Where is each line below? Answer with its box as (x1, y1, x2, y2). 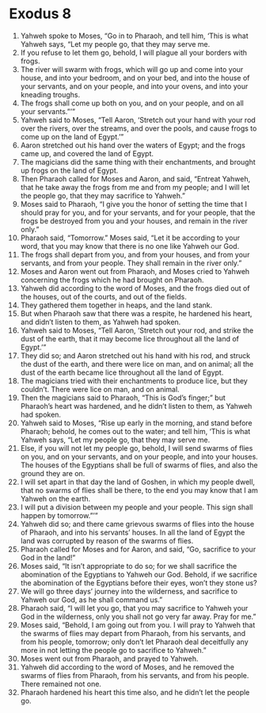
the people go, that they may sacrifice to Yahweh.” (20, 191, 185, 200)
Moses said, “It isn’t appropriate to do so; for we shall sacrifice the (20, 561, 237, 570)
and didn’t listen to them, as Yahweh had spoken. (20, 317, 181, 326)
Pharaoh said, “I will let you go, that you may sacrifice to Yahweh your (20, 603, 249, 612)
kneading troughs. (20, 90, 81, 99)
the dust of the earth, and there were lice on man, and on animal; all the (20, 359, 254, 368)
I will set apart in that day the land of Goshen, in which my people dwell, (20, 477, 256, 486)
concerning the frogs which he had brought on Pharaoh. (20, 275, 204, 284)
